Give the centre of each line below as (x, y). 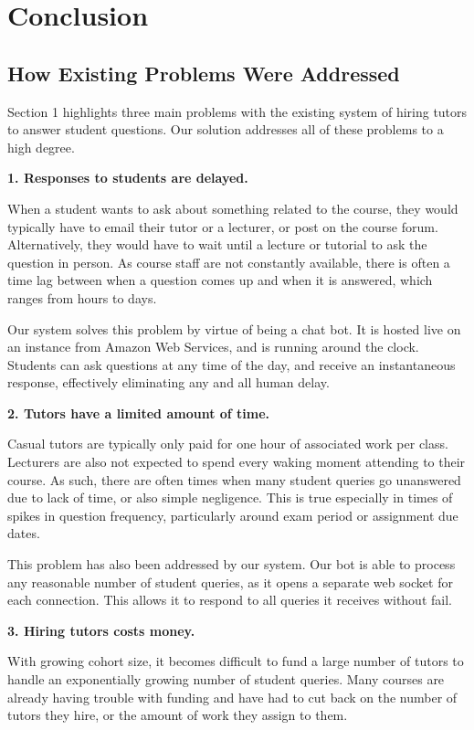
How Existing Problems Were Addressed (204, 73)
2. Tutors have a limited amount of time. (139, 413)
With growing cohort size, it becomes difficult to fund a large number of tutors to (236, 661)
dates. (24, 533)
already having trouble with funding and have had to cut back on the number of (232, 697)
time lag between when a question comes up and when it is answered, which (220, 280)
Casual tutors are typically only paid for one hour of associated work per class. (228, 444)
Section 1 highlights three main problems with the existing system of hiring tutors (237, 111)
